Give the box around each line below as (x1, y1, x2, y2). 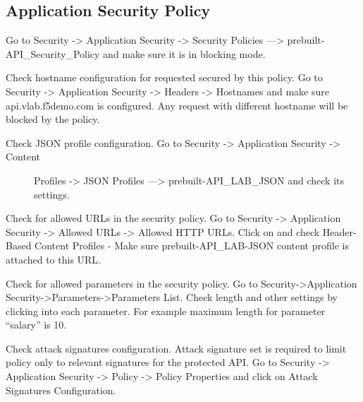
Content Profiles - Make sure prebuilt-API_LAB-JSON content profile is (35, 238, 349, 253)
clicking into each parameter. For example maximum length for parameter (6, 303, 326, 318)
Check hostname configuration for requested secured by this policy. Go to (6, 70, 323, 85)
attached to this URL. (6, 252, 101, 266)
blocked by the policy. (6, 112, 100, 126)
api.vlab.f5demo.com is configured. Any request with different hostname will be (6, 97, 348, 112)
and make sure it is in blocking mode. (103, 46, 266, 61)
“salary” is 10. (6, 317, 67, 332)
